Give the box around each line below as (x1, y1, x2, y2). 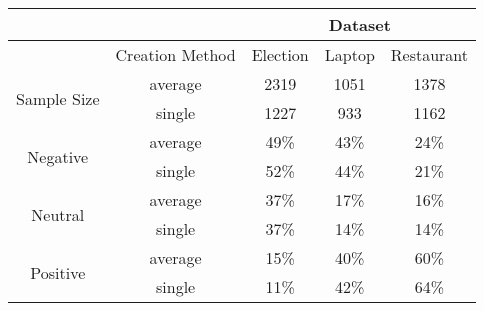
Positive (30, 260, 86, 284)
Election (251, 43, 309, 66)
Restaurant (390, 43, 469, 66)
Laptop (324, 43, 375, 66)
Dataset (328, 13, 391, 36)
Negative (27, 144, 89, 168)
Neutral (31, 202, 85, 226)
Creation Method (115, 43, 236, 66)
